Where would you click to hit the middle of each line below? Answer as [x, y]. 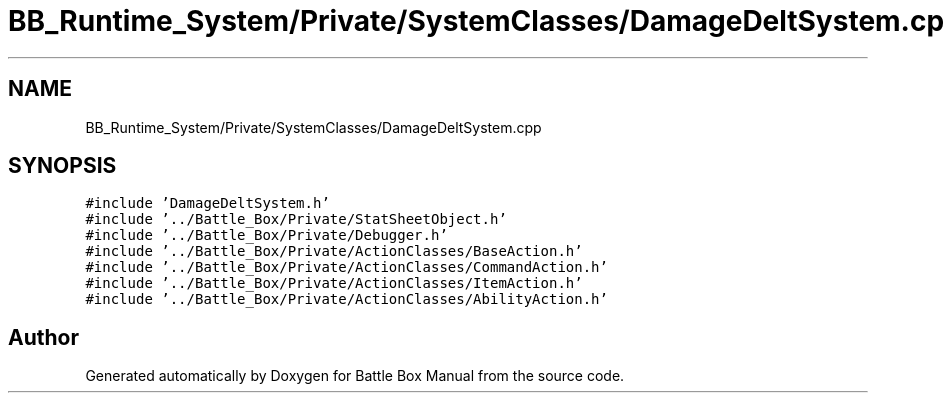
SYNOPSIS [62, 166]
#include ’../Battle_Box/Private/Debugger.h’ [266, 235]
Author [43, 337]
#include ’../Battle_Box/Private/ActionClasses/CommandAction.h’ [346, 267]
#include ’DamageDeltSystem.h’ [207, 203]
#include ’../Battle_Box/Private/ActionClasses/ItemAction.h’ [334, 283]
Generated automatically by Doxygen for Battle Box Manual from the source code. [355, 376]
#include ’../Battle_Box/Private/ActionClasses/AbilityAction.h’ [346, 299]
